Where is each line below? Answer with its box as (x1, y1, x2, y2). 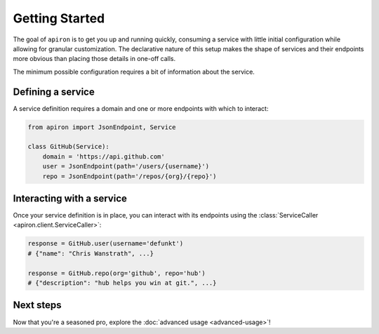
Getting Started (13, 11, 105, 26)
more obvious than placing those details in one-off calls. (13, 55, 175, 63)
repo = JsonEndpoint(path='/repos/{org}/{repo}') (42, 172, 217, 180)
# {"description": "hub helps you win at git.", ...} (27, 279, 217, 287)
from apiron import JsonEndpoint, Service (27, 123, 176, 131)
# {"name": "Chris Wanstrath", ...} (27, 249, 154, 258)
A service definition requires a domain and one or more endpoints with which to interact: (13, 104, 269, 112)
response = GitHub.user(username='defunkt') (27, 239, 184, 248)
